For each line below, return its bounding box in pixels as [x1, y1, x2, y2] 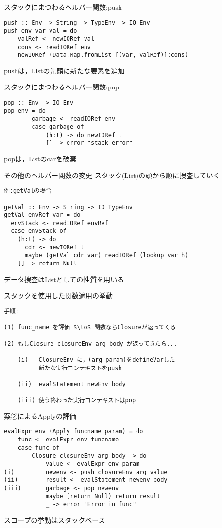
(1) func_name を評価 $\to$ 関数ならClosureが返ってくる [4, 324, 176, 331]
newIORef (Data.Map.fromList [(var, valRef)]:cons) [17, 52, 188, 59]
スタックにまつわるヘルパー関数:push [4, 2, 122, 12]
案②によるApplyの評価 [4, 410, 76, 421]
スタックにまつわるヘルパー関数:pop [4, 82, 119, 92]
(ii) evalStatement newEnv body [17, 380, 126, 387]
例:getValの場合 [4, 187, 51, 194]
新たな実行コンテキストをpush [38, 364, 122, 371]
